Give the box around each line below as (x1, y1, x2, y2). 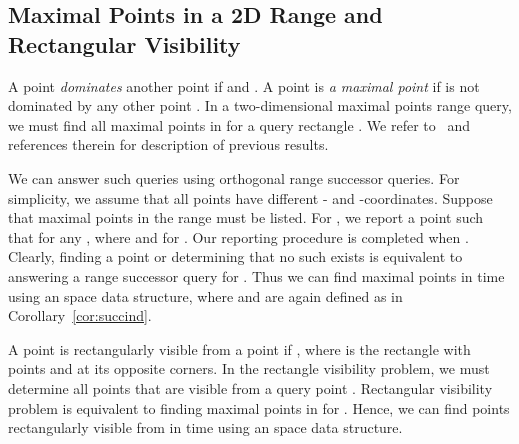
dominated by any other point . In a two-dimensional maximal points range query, (8, 95, 512, 116)
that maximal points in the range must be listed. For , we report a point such (8, 207, 484, 228)
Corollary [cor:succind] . (8, 305, 152, 326)
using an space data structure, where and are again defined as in (8, 285, 403, 306)
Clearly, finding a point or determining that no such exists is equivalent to (8, 246, 463, 267)
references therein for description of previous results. (8, 134, 329, 155)
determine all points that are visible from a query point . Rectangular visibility (8, 377, 493, 398)
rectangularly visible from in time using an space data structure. (8, 417, 403, 438)
